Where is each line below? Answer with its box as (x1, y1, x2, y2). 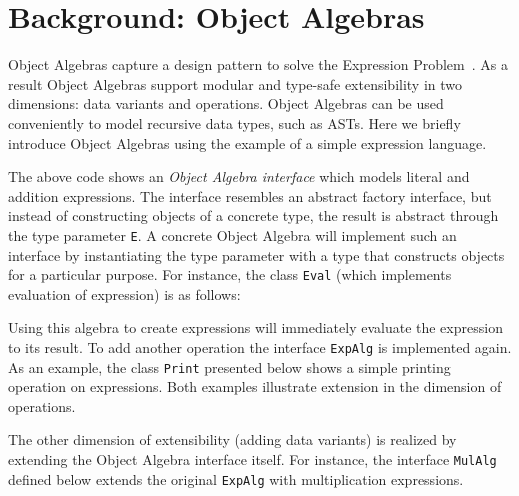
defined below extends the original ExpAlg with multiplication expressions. (8, 468, 464, 489)
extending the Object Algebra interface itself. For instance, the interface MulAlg (8, 449, 497, 470)
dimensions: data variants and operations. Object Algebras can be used (8, 93, 444, 114)
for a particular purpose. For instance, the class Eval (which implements (8, 264, 452, 285)
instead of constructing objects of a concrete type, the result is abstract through (8, 205, 499, 226)
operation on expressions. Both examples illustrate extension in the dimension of (8, 376, 502, 397)
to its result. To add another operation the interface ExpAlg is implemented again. (8, 336, 512, 357)
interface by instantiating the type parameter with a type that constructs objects (8, 244, 505, 265)
